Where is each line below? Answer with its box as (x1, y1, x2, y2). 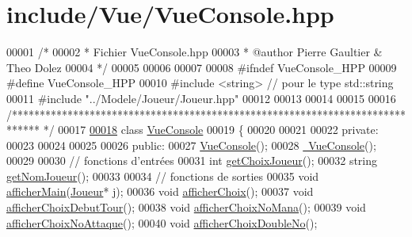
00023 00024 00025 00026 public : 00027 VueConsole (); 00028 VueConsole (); (6, 136, 376, 153)
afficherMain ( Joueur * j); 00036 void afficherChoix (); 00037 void (6, 183, 314, 200)
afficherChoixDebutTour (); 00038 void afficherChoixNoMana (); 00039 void (6, 199, 366, 216)
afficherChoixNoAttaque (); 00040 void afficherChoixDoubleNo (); (6, 214, 318, 231)
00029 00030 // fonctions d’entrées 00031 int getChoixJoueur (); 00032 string (6, 152, 378, 169)
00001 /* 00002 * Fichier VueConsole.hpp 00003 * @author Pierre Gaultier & (6, 44, 383, 60)
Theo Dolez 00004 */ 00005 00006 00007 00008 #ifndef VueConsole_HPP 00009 (6, 59, 397, 75)
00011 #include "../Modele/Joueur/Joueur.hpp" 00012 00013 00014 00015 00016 (6, 90, 396, 106)
